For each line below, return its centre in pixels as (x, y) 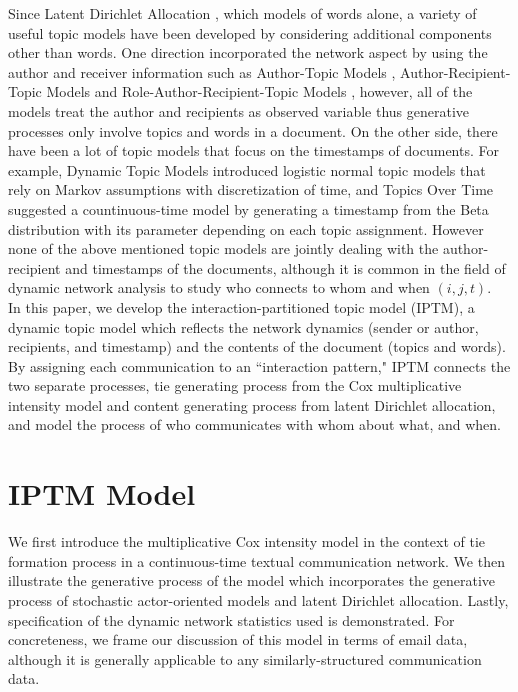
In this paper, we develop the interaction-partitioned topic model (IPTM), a (241, 306)
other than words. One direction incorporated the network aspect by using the (248, 52)
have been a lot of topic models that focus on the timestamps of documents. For (253, 150)
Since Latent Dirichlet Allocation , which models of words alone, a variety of (242, 13)
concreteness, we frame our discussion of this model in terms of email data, (238, 639)
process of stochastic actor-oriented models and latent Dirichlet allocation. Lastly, (258, 599)
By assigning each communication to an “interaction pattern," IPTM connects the (259, 365)
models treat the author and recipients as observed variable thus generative (239, 110)
